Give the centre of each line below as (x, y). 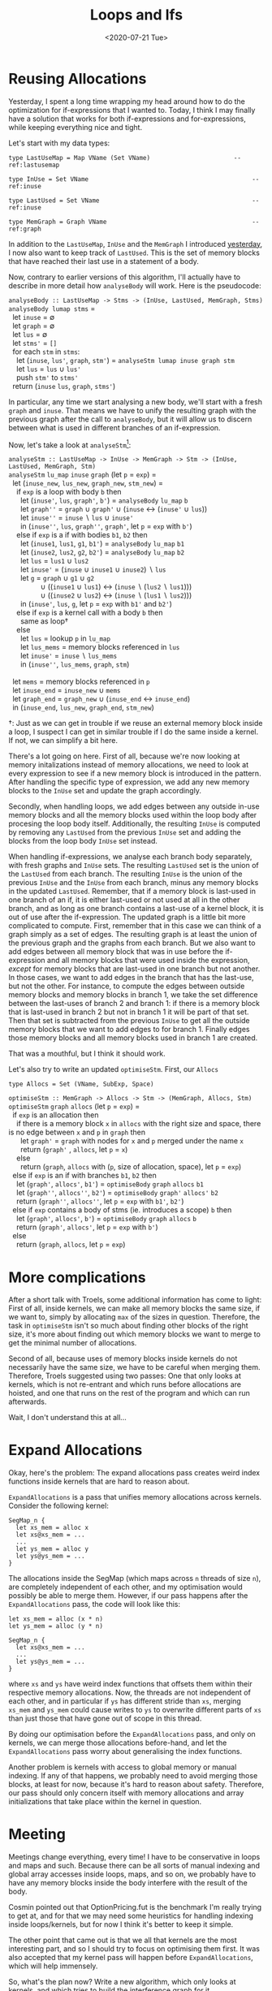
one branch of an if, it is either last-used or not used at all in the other (124, 900)
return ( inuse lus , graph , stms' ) (64, 386)
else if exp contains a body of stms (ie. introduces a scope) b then (122, 1210)
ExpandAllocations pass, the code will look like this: (95, 1604)
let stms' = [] (35, 343)
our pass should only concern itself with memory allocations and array (126, 1793)
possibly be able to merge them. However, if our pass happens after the (128, 1596)
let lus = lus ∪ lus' (48, 369)
